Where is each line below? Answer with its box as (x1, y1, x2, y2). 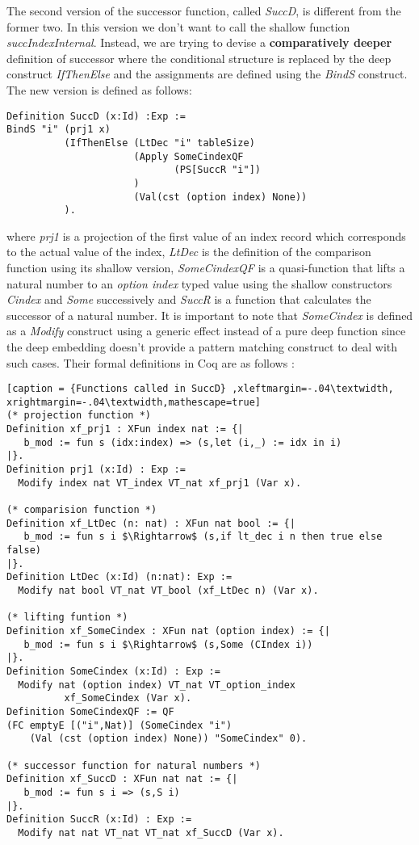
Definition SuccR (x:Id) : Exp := (6, 813, 192, 826)
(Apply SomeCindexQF (133, 150, 244, 162)
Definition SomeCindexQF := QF (6, 705, 174, 717)
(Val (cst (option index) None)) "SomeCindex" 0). (29, 733, 308, 745)
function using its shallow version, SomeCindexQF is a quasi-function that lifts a (6, 259, 405, 275)
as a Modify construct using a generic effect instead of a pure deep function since (6, 322, 406, 339)
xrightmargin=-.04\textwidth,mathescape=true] (6, 396, 261, 408)
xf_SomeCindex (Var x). (64, 692, 192, 704)
